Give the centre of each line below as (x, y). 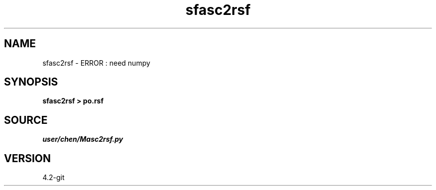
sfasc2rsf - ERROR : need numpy (96, 63)
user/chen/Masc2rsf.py (83, 139)
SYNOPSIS (31, 82)
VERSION (28, 158)
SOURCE (26, 120)
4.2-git (54, 178)
